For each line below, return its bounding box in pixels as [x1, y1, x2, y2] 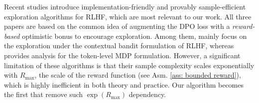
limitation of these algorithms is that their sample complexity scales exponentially [4, 60, 255, 70]
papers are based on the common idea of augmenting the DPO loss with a [4, 21, 230, 31]
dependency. [129, 89, 166, 100]
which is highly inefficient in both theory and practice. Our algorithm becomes [4, 79, 244, 90]
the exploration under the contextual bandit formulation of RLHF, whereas [4, 40, 234, 51]
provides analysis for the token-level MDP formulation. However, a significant [4, 50, 241, 60]
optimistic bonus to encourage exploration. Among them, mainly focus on [22, 30, 247, 41]
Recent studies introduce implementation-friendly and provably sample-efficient [4, 1, 246, 11]
